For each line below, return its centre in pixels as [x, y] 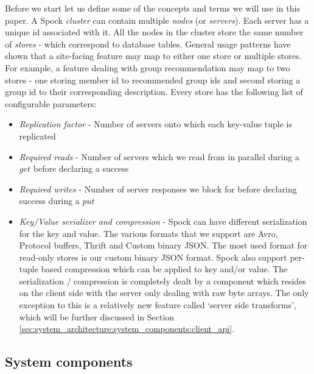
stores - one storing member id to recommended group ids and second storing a [153, 79]
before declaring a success [81, 168]
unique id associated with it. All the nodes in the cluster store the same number [154, 32]
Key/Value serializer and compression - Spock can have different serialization [163, 221]
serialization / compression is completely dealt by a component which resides [162, 280]
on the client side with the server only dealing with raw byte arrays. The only [164, 293]
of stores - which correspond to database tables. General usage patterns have [148, 44]
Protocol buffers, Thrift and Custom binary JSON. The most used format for [163, 245]
